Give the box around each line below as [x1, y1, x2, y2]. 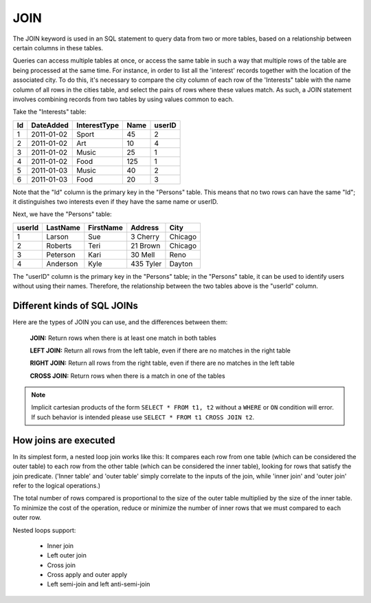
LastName [46, 222, 80, 232]
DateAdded [31, 120, 69, 130]
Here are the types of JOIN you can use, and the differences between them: [12, 318, 228, 326]
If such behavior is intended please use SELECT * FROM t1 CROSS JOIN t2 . [31, 413, 255, 421]
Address [131, 222, 159, 232]
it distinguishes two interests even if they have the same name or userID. [12, 198, 218, 206]
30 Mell [131, 250, 155, 260]
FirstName [88, 222, 123, 232]
